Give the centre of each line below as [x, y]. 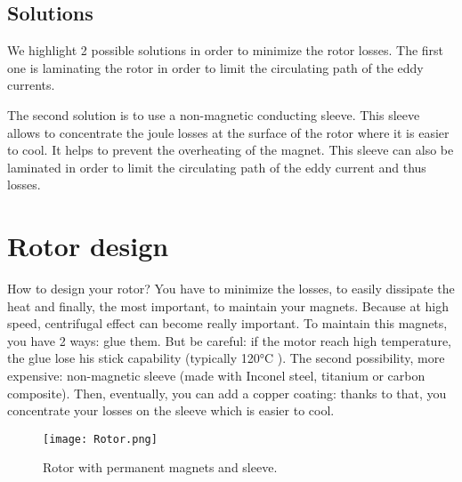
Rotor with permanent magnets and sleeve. [160, 467]
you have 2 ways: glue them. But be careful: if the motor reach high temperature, [229, 340]
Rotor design [88, 246]
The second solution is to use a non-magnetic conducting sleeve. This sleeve [214, 114]
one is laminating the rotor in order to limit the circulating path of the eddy [215, 67]
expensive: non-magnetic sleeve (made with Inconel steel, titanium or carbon [216, 376]
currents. [31, 85]
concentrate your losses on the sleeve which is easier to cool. [171, 410]
